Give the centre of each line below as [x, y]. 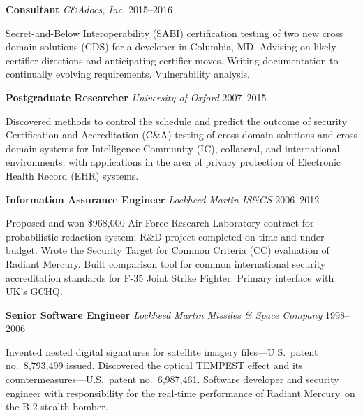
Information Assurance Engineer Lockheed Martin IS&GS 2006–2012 [163, 199]
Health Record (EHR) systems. [72, 175]
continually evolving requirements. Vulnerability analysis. [128, 74]
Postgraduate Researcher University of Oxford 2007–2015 [136, 97]
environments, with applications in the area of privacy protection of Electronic [173, 162]
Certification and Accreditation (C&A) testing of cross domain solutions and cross [181, 135]
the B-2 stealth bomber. [57, 407]
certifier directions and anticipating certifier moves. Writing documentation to [172, 60]
